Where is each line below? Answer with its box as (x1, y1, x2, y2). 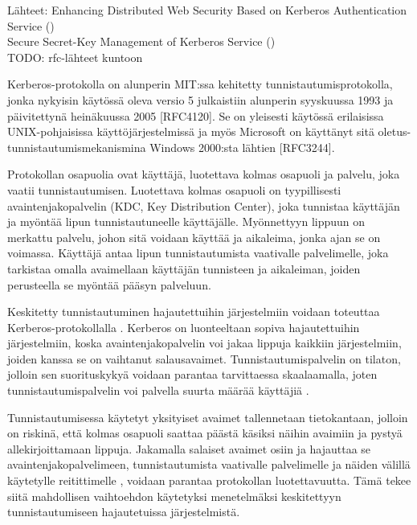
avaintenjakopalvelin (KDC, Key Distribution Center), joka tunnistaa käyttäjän (7, 197, 400, 214)
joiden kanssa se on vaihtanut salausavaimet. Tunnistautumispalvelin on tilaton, (7, 350, 401, 367)
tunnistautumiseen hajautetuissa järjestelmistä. (7, 503, 240, 520)
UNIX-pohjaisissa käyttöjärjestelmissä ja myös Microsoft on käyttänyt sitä (7, 123, 374, 140)
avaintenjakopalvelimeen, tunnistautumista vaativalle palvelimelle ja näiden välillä (7, 456, 411, 473)
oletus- (378, 123, 411, 140)
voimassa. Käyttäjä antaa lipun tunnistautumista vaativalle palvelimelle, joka (7, 244, 389, 261)
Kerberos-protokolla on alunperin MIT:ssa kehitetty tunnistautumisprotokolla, (7, 76, 393, 92)
